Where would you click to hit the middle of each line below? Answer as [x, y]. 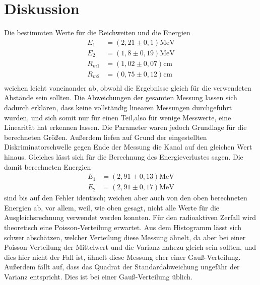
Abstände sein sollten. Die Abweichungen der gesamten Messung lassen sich [121, 97]
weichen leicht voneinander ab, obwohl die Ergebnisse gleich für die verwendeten [128, 87]
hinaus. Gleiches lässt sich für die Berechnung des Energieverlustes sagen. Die [124, 157]
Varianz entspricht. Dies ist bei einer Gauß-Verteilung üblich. [99, 277]
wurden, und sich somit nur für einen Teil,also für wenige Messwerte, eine [118, 117]
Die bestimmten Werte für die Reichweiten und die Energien [97, 32]
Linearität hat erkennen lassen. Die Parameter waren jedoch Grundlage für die [125, 127]
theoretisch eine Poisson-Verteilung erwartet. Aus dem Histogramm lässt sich [123, 227]
